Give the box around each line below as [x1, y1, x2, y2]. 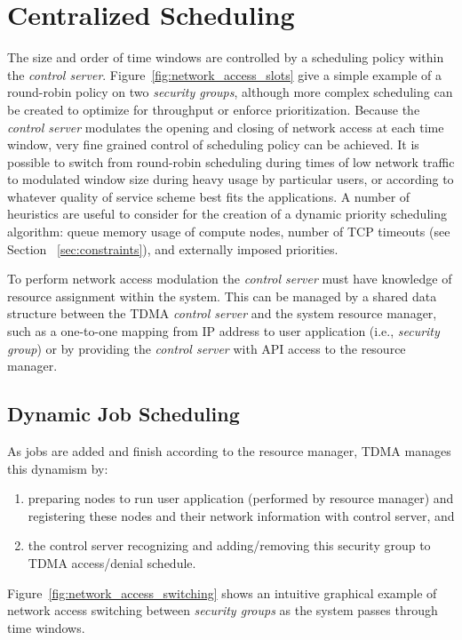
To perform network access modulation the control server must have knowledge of [7, 269, 452, 288]
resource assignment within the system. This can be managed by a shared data [7, 286, 437, 305]
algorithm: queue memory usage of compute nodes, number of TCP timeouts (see [7, 222, 450, 241]
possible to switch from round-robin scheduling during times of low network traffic [7, 152, 455, 171]
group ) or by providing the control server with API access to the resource [7, 339, 406, 357]
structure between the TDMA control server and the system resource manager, [7, 304, 437, 323]
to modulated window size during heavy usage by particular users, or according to [7, 170, 454, 188]
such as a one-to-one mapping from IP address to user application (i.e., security [7, 322, 440, 340]
